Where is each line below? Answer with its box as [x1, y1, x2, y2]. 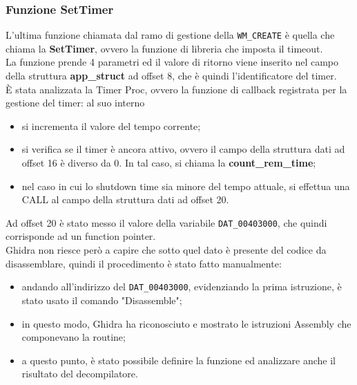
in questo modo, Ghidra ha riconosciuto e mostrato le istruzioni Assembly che [21, 316, 351, 330]
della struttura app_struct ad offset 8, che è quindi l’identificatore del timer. [6, 68, 337, 83]
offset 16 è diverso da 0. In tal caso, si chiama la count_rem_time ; [21, 156, 316, 170]
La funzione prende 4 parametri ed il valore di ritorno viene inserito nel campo [6, 55, 339, 69]
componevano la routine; [21, 330, 126, 344]
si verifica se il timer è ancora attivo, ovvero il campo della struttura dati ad [21, 142, 345, 156]
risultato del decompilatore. [21, 366, 138, 381]
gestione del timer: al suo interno [6, 95, 145, 110]
